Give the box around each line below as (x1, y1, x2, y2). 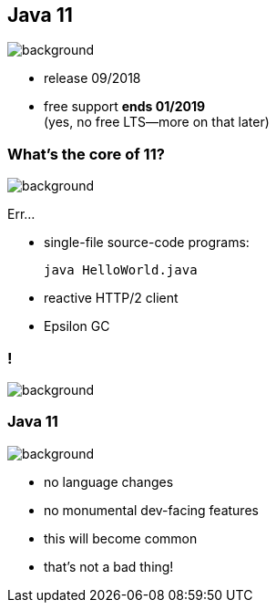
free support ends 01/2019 (44, 98, 206, 115)
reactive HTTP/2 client (44, 290, 179, 306)
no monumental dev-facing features (44, 501, 259, 518)
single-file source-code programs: (44, 234, 250, 251)
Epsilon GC (44, 318, 110, 335)
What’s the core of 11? (7, 144, 165, 163)
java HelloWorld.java (44, 263, 198, 278)
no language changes (44, 473, 174, 490)
